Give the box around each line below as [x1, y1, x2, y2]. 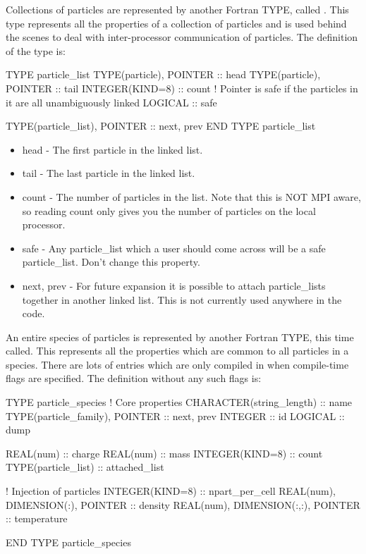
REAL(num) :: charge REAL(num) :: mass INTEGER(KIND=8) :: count [6, 445, 323, 460]
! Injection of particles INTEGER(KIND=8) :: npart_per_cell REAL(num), [6, 484, 336, 498]
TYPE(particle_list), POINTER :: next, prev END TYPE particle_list [6, 118, 316, 133]
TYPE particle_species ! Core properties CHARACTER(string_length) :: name [6, 395, 353, 410]
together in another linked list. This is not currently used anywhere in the [22, 292, 342, 307]
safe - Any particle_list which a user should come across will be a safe [22, 240, 326, 255]
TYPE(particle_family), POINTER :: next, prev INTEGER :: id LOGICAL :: [6, 408, 345, 423]
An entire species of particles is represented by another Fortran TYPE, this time [6, 329, 354, 344]
